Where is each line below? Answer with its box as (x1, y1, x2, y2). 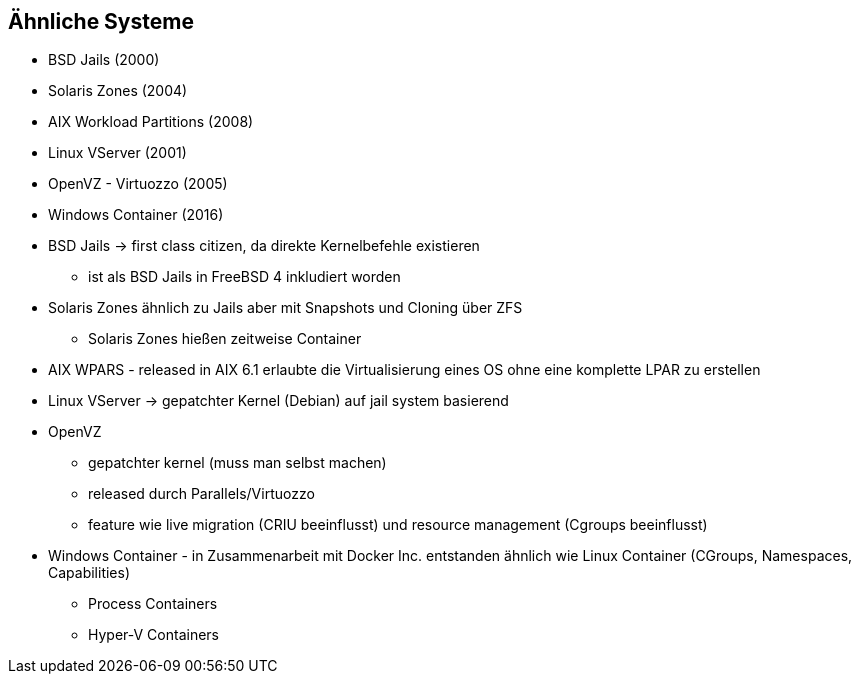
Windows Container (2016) (48, 206, 224, 224)
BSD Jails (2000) (48, 51, 160, 69)
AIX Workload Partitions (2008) (48, 113, 254, 131)
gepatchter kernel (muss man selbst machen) (88, 454, 387, 472)
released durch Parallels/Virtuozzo (88, 485, 315, 503)
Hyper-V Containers (88, 626, 220, 644)
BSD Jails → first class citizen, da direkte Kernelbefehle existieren (48, 237, 480, 255)
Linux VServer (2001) (48, 144, 187, 162)
